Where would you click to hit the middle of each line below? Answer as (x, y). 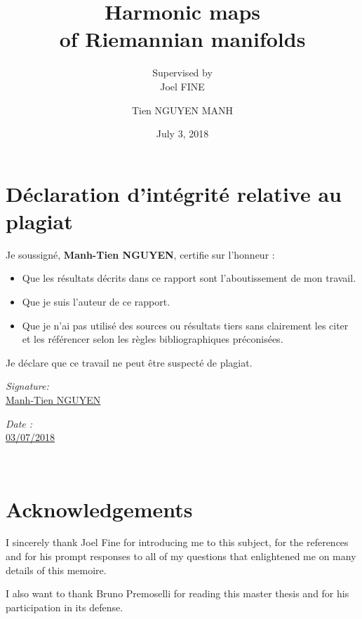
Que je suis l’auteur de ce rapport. (96, 301)
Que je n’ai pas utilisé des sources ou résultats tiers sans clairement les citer (185, 325)
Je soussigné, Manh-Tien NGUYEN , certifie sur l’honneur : (140, 254)
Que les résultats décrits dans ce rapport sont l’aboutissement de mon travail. (189, 278)
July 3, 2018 (182, 134)
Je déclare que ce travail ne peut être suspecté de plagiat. (129, 362)
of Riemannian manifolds (182, 39)
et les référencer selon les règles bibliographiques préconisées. (153, 339)
